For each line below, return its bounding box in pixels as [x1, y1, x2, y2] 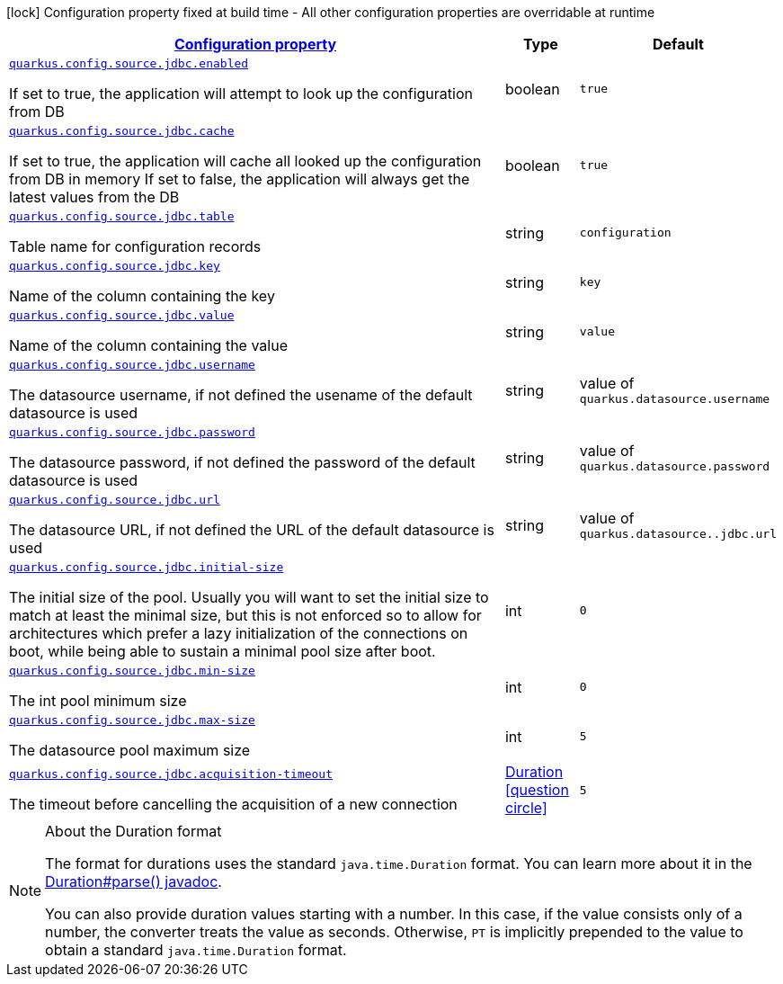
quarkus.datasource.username [579, 392, 770, 406]
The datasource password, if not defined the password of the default [9, 453, 476, 471]
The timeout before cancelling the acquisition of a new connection [9, 794, 458, 813]
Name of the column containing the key [9, 287, 275, 305]
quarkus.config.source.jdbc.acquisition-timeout [9, 766, 334, 781]
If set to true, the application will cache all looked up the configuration [9, 152, 482, 170]
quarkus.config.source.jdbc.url [9, 493, 220, 506]
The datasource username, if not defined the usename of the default [9, 386, 473, 404]
